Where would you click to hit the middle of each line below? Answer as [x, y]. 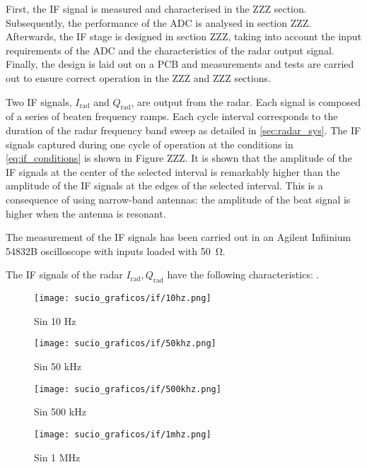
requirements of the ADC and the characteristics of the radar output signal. [170, 50]
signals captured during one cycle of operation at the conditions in [150, 144]
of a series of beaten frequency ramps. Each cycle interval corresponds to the [172, 116]
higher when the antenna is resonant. [86, 213]
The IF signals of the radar [64, 274]
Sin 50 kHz [58, 366]
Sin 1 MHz [57, 457]
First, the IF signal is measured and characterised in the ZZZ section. [156, 8]
